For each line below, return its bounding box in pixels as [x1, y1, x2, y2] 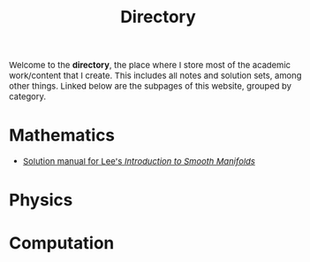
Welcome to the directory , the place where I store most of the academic [9, 59, 291, 71]
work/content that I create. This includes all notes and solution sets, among [9, 70, 302, 81]
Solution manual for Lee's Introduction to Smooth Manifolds [22, 156, 255, 167]
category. [9, 91, 47, 102]
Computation [9, 233, 115, 254]
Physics [9, 189, 73, 211]
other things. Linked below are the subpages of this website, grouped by [9, 81, 292, 92]
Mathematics [9, 125, 116, 145]
